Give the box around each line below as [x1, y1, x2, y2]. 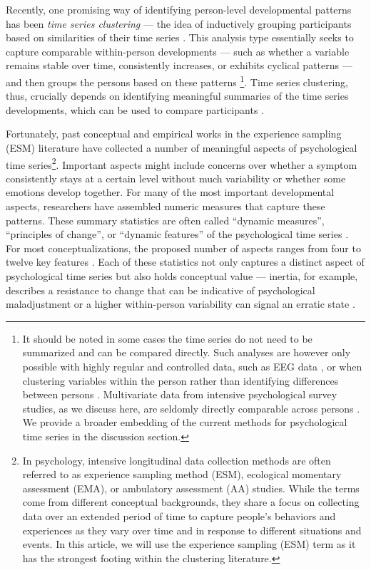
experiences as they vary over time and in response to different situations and [22, 522, 362, 537]
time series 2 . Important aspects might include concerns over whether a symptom [6, 155, 357, 172]
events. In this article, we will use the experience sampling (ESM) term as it [22, 537, 356, 551]
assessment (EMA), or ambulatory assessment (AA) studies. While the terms [22, 480, 360, 495]
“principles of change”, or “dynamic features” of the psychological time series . [6, 227, 349, 242]
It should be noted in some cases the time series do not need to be [22, 331, 312, 346]
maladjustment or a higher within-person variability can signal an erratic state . [6, 296, 355, 311]
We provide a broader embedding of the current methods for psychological [22, 415, 347, 430]
